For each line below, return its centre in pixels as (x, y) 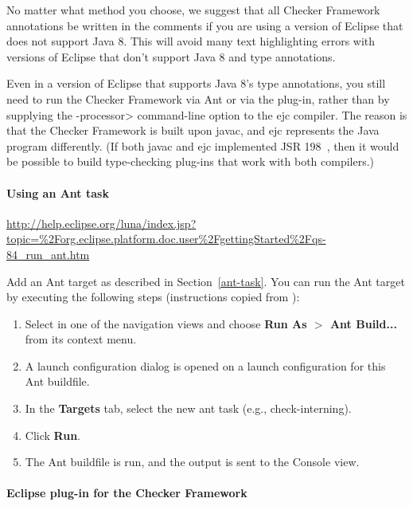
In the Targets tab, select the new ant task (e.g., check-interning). (188, 408)
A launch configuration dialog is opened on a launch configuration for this (205, 365)
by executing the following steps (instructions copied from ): (153, 297)
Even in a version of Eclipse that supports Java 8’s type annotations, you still (196, 83)
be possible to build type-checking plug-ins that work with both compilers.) (191, 161)
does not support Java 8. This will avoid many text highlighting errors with (191, 41)
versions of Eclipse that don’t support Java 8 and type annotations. (171, 56)
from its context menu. (81, 339)
